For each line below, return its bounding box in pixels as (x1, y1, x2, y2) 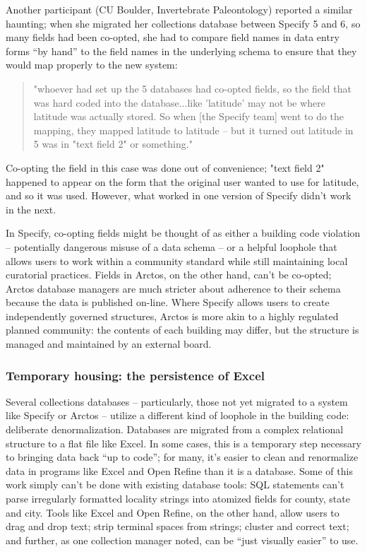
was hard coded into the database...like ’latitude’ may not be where (33, 95, 326, 110)
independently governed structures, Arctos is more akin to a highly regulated (6, 308, 339, 323)
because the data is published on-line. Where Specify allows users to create (6, 295, 330, 310)
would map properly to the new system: (6, 57, 178, 72)
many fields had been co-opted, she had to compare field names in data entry (6, 30, 339, 45)
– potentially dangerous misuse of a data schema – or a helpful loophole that (6, 239, 337, 254)
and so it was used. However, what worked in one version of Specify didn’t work (6, 188, 351, 203)
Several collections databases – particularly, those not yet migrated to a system (6, 394, 348, 409)
